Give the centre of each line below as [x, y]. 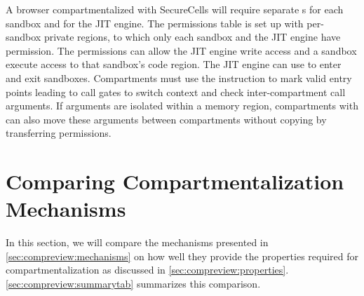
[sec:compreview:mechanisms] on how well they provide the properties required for [182, 256]
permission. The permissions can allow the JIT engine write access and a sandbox [181, 50]
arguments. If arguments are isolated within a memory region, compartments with [182, 106]
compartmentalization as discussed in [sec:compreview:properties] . [147, 270]
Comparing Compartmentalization [175, 181]
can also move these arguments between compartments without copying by [166, 119]
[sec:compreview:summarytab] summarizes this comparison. [133, 284]
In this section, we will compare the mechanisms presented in [137, 242]
